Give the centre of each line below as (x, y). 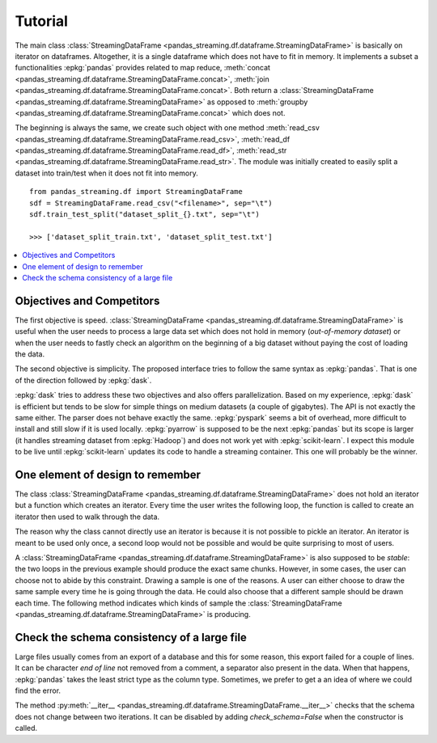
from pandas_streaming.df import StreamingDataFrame (136, 192)
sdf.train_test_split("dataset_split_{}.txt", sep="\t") (145, 215)
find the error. (38, 690)
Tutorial (42, 21)
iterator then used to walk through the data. (87, 517)
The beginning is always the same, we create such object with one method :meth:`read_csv (167, 128)
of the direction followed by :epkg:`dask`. (83, 380)
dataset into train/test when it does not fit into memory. (106, 173)
